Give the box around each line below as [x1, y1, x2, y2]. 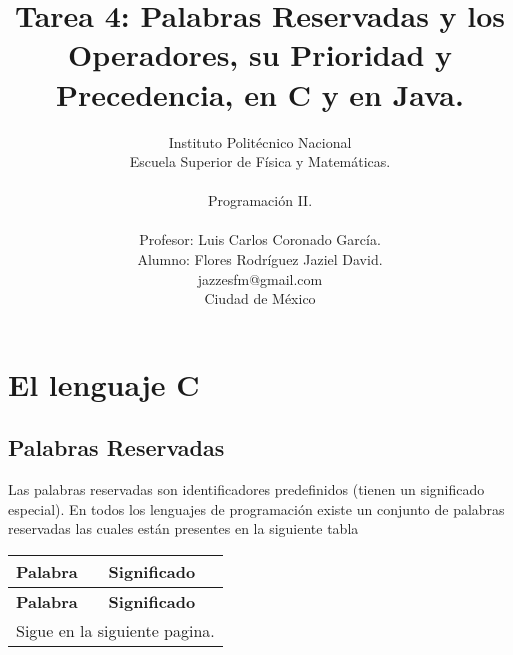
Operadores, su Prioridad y [67, 34, 453, 75]
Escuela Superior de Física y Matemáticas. [129, 151, 391, 172]
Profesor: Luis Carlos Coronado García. [139, 229, 381, 250]
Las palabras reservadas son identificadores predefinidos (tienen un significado [8, 479, 485, 500]
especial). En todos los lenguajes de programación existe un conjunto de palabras [8, 498, 505, 519]
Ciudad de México [204, 288, 316, 309]
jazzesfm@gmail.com [197, 268, 323, 289]
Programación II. [207, 190, 313, 211]
